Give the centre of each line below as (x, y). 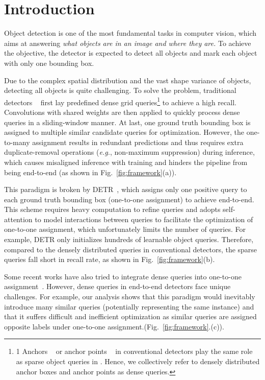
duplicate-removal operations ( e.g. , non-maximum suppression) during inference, (129, 152)
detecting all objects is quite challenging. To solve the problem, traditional (120, 90)
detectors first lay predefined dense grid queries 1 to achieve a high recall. (120, 101)
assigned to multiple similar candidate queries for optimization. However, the (124, 132)
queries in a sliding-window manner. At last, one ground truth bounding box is (127, 122)
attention (18, 219)
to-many (17, 142)
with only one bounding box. (49, 63)
